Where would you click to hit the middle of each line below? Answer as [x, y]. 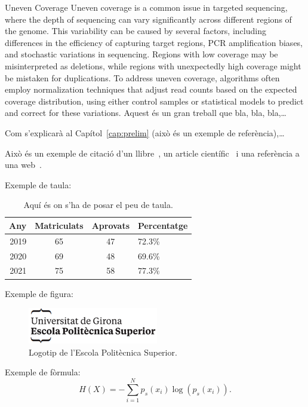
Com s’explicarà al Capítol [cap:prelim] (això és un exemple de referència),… [145, 132]
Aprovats [111, 225]
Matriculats [59, 225]
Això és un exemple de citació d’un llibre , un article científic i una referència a [152, 153]
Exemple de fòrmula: [43, 372]
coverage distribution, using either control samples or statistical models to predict [154, 101]
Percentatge [163, 225]
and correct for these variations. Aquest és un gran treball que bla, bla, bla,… [146, 113]
